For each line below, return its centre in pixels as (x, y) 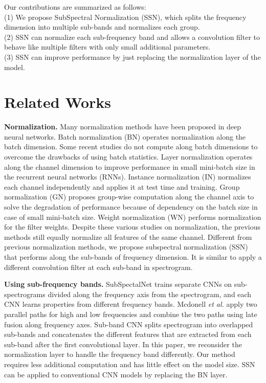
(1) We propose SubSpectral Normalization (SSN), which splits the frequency (125, 17)
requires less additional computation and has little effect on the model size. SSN (130, 364)
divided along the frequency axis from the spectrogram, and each (150, 294)
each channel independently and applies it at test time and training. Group (122, 186)
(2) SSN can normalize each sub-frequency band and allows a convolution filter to (132, 37)
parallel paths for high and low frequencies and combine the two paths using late (131, 314)
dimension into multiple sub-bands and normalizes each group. (102, 27)
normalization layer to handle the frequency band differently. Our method (120, 354)
